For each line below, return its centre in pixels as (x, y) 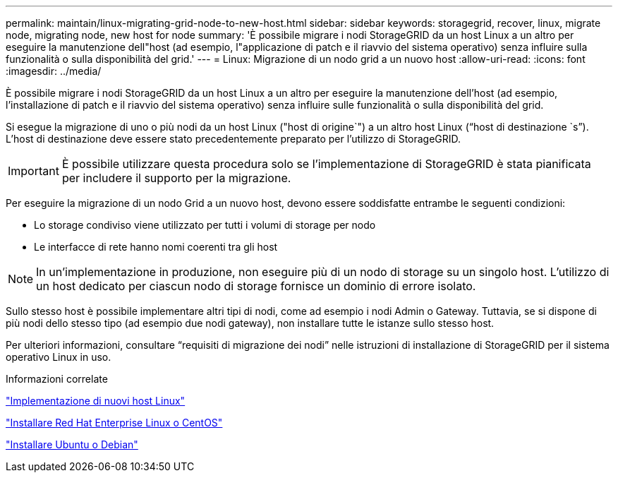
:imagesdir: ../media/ (54, 71)
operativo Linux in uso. (59, 357)
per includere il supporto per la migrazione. (176, 178)
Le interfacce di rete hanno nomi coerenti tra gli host (156, 247)
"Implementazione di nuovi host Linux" (96, 401)
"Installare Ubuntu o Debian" (72, 444)
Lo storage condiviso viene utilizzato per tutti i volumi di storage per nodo (205, 225)
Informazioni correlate (57, 379)
